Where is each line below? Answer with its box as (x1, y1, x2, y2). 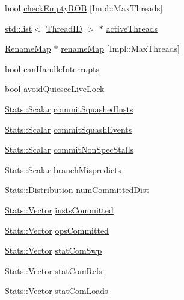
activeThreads (106, 22, 158, 34)
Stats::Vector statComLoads (5, 284, 108, 297)
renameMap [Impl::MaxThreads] (61, 42, 180, 55)
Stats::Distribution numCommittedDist (5, 183, 149, 196)
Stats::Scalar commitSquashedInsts (5, 102, 133, 115)
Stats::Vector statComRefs (5, 264, 102, 277)
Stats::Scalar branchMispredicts (5, 163, 121, 176)
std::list (5, 22, 32, 34)
